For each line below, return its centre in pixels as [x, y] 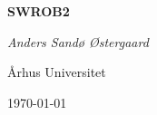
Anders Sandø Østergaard [78, 41]
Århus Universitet [57, 72]
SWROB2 [39, 11]
